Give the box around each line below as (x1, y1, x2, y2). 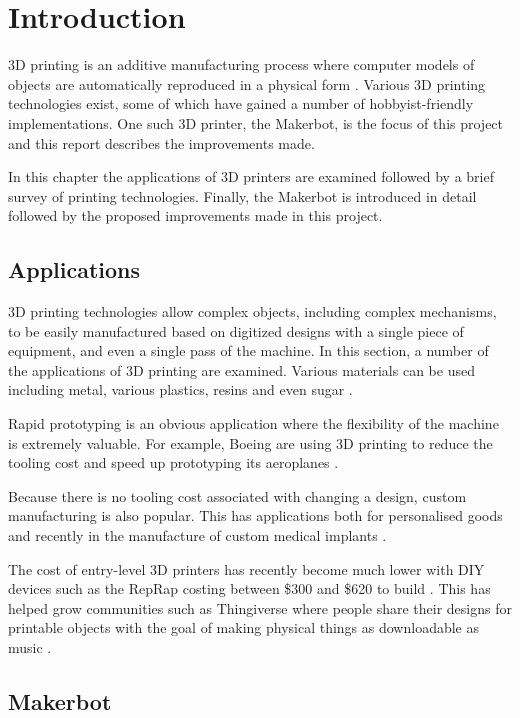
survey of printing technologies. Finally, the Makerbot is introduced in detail (8, 185, 477, 206)
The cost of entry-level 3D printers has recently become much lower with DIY (8, 558, 485, 579)
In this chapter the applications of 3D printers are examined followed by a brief (8, 166, 494, 187)
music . (8, 636, 52, 657)
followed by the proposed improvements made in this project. (8, 205, 383, 226)
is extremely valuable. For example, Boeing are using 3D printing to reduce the (8, 432, 493, 453)
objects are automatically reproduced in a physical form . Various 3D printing (8, 73, 486, 94)
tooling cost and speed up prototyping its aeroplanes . (8, 452, 339, 473)
